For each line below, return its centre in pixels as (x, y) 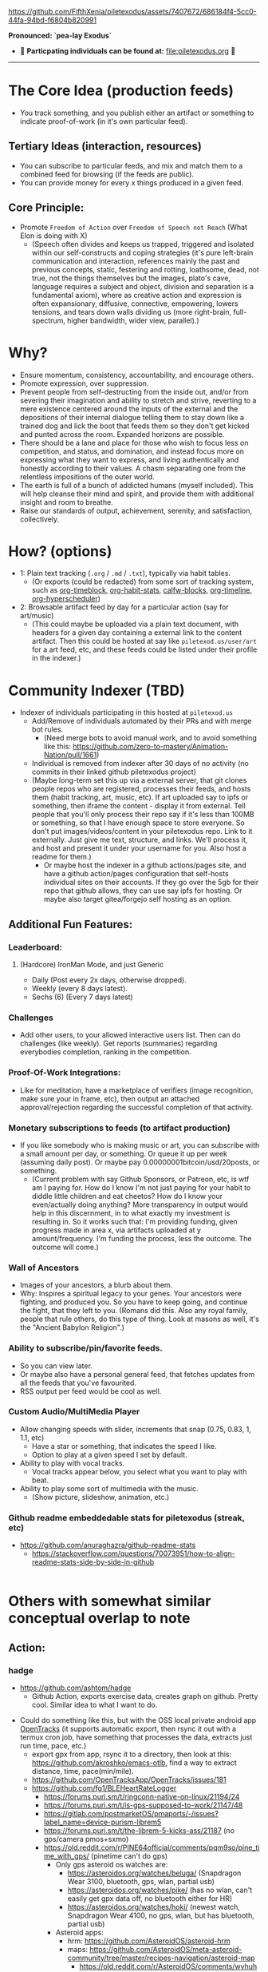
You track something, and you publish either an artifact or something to (137, 113)
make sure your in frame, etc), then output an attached (110, 1098)
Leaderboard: (35, 947)
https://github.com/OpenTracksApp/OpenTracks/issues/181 (129, 1780)
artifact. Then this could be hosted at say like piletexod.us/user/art (144, 641)
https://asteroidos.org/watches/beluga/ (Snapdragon (154, 1873)
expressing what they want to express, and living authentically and (129, 459)
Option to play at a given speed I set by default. (109, 1454)
